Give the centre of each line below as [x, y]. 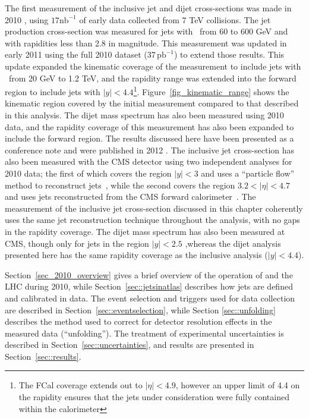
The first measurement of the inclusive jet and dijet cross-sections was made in [148, 8]
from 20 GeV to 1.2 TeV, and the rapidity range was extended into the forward [152, 78]
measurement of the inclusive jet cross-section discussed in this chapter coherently [154, 208]
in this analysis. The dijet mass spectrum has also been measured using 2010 [144, 115]
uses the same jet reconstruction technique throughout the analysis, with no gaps [152, 220]
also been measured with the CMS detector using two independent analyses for [149, 161]
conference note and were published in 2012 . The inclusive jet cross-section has [150, 150]
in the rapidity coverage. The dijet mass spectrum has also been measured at [145, 231]
